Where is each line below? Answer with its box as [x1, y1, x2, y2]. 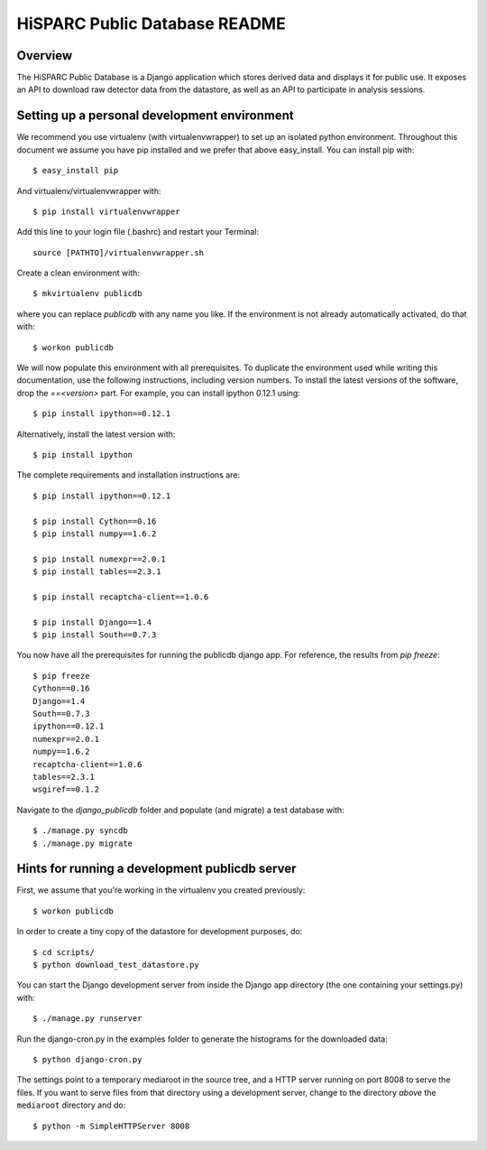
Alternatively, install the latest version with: [16, 429, 176, 440]
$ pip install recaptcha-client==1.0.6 [32, 591, 209, 602]
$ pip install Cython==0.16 [32, 515, 157, 526]
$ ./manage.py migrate [32, 838, 133, 849]
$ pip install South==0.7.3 [32, 630, 157, 640]
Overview [16, 48, 73, 63]
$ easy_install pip [32, 165, 119, 176]
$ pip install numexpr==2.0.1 [32, 553, 167, 564]
